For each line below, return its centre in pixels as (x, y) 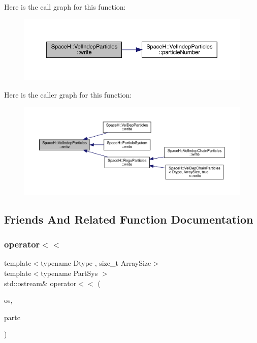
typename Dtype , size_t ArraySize (96, 263)
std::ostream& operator (40, 283)
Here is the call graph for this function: (65, 7)
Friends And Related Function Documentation (129, 219)
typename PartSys (69, 273)
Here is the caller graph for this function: (68, 94)
